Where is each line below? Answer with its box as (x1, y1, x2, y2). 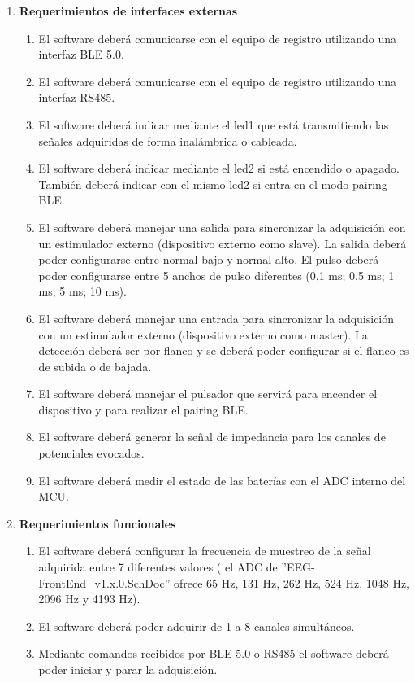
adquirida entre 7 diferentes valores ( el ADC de (38, 558, 278, 576)
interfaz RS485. (38, 89, 115, 106)
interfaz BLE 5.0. (38, 46, 124, 63)
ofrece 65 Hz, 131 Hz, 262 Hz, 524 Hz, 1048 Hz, (173, 574, 410, 591)
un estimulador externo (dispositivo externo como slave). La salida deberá (38, 234, 407, 252)
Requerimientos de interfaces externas (19, 2, 238, 19)
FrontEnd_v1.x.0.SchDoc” (38, 574, 171, 591)
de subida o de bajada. (38, 357, 152, 374)
